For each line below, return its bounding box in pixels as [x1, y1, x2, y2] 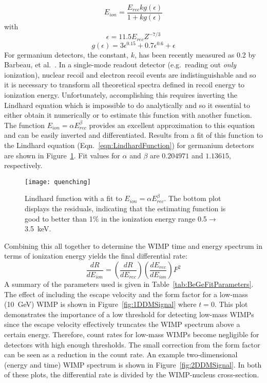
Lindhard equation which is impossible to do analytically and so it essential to [4, 99, 251, 110]
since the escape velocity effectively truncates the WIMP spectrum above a [4, 319, 240, 330]
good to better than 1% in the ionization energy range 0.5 [25, 213, 207, 224]
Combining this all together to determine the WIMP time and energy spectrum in [4, 240, 262, 251]
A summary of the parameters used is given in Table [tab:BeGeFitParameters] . [4, 279, 254, 289]
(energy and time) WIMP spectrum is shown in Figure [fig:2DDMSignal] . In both [4, 359, 262, 370]
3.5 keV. [25, 223, 51, 234]
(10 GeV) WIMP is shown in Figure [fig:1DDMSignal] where [4, 299, 197, 309]
